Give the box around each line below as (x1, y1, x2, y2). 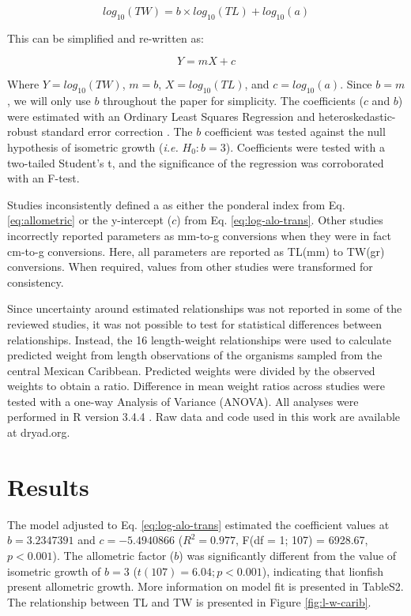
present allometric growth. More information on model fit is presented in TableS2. (7, 578, 404, 595)
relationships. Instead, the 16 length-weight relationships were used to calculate (7, 331, 391, 347)
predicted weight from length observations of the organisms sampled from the (7, 347, 383, 363)
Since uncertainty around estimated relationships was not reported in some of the (7, 300, 402, 317)
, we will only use (7, 92, 91, 109)
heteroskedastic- (319, 107, 396, 124)
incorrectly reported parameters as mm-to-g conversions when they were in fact (7, 227, 391, 243)
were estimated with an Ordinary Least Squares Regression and (7, 107, 315, 124)
